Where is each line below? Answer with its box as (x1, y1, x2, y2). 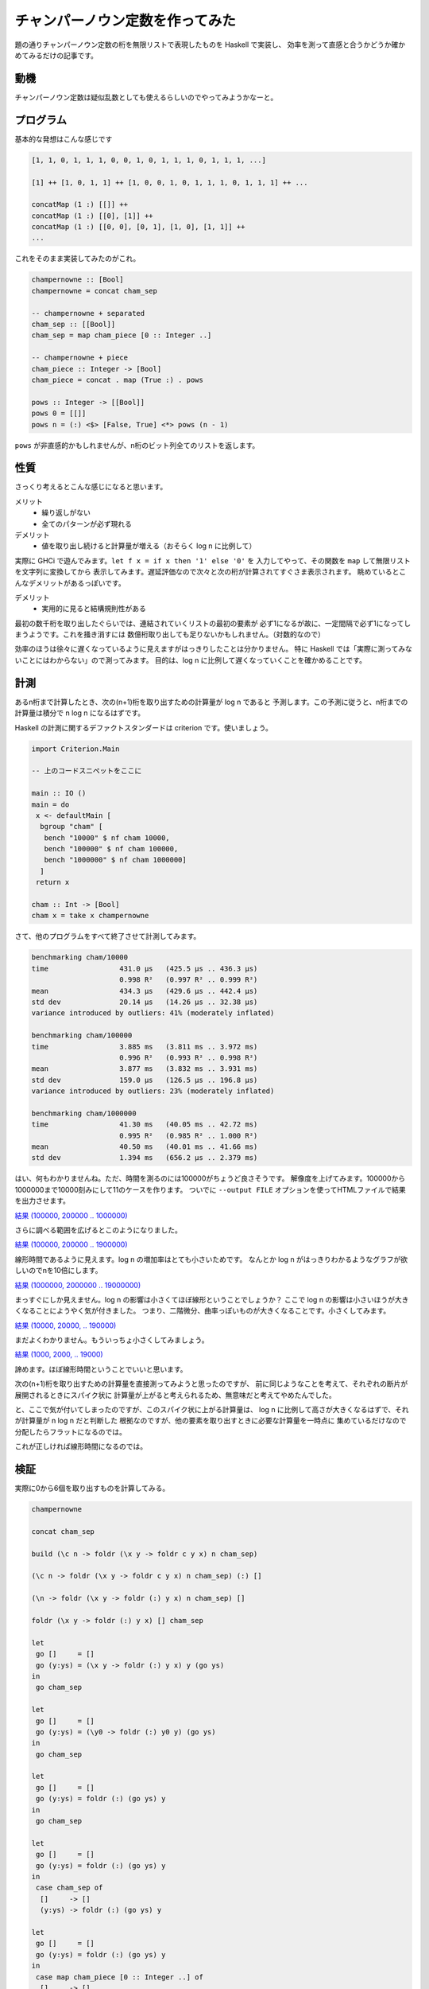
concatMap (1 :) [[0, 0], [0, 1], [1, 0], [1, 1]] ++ (31, 223, 245, 232)
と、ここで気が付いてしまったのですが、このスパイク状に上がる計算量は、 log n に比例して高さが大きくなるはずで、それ (14, 1405, 409, 1415)
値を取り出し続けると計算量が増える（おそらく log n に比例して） (41, 541, 257, 551)
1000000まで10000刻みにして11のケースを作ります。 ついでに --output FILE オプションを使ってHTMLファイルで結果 (14, 1185, 406, 1194)
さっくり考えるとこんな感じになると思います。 (14, 482, 168, 492)
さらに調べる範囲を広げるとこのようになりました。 (14, 1225, 182, 1235)
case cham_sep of (36, 1883, 103, 1893)
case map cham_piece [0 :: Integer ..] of (36, 1972, 204, 1981)
